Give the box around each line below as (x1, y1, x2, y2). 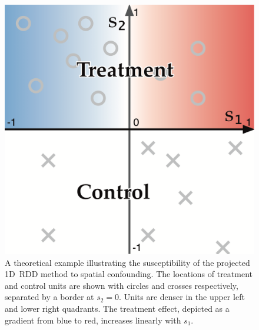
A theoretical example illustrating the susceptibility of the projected (5, 256, 250, 268)
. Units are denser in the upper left (119, 291, 245, 303)
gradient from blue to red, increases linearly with (5, 314, 181, 326)
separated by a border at (5, 291, 94, 303)
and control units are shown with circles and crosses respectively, (5, 279, 238, 291)
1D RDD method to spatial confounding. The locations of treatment (5, 268, 253, 280)
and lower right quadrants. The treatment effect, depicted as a (5, 302, 230, 314)
